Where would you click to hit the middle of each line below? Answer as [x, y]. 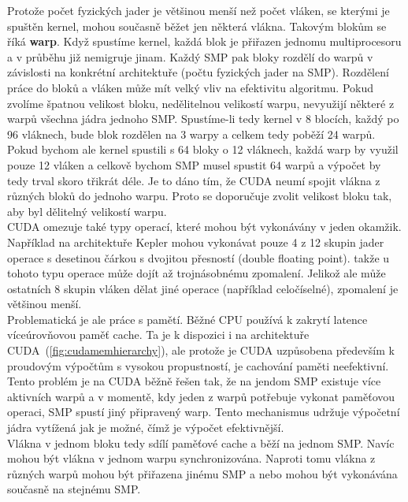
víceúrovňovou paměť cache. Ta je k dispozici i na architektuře [158, 335]
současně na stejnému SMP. [74, 489]
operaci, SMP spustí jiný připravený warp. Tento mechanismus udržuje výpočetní [204, 412]
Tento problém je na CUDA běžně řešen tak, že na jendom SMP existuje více [194, 381]
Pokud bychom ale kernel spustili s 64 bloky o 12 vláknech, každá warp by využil [203, 149]
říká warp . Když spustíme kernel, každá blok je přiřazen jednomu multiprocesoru [204, 41]
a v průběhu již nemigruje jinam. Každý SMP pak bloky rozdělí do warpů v [190, 56]
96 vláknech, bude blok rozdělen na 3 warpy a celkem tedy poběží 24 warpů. [191, 134]
